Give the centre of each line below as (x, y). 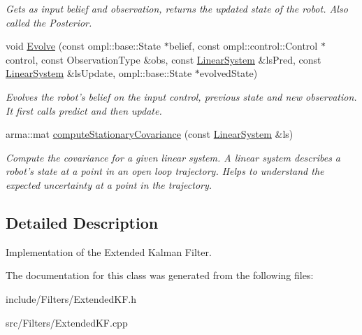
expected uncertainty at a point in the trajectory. (109, 184)
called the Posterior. (49, 22)
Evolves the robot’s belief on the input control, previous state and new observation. (181, 96)
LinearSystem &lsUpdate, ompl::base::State (99, 73)
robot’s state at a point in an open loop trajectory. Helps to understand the (165, 171)
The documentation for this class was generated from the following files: (160, 275)
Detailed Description (82, 222)
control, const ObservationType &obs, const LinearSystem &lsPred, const (164, 59)
